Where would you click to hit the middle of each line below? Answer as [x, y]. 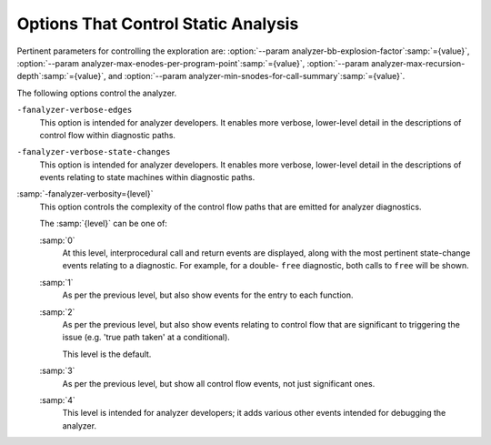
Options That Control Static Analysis [158, 24]
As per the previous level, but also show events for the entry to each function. [208, 295]
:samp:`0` [58, 240]
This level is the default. [107, 354]
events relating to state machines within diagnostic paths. [147, 177]
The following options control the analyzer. [97, 93]
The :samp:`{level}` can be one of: [104, 224]
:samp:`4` [58, 399]
